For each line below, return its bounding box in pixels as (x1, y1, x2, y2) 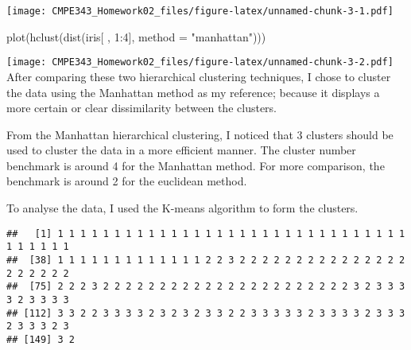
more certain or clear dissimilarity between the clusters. (6, 99, 277, 116)
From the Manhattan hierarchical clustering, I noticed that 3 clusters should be (6, 126, 394, 142)
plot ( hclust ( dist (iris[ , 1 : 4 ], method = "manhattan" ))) (6, 28, 266, 45)
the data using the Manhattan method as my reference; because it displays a (6, 84, 380, 100)
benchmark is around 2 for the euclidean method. (6, 173, 247, 189)
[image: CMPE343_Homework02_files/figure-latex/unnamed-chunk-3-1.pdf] (6, 6, 394, 17)
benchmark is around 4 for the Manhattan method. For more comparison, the (6, 157, 385, 173)
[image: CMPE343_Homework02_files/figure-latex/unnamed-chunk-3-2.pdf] (6, 56, 394, 68)
